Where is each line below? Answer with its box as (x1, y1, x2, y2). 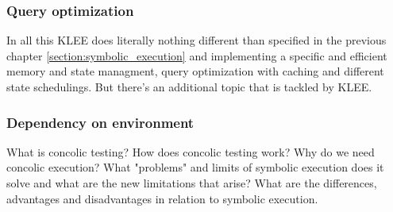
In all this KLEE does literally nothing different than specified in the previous (6, 32, 387, 48)
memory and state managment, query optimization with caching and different (6, 63, 384, 79)
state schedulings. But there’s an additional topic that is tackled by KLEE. (6, 79, 372, 94)
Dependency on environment (6, 112, 195, 132)
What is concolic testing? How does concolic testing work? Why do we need (6, 143, 375, 160)
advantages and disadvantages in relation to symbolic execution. (6, 190, 318, 206)
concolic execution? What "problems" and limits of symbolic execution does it (6, 159, 384, 175)
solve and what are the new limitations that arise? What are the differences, (6, 175, 377, 191)
